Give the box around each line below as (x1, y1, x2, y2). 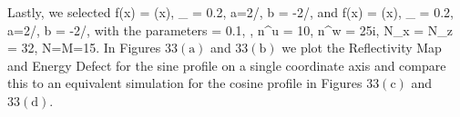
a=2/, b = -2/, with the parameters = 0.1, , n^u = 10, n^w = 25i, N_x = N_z (7, 20, 453, 39)
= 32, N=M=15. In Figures (7, 38, 161, 57)
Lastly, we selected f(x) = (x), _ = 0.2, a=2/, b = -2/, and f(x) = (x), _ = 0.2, (7, 3, 454, 21)
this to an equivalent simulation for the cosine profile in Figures (7, 73, 363, 93)
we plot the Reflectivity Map (281, 38, 442, 57)
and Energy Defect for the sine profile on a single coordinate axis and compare (7, 55, 446, 74)
